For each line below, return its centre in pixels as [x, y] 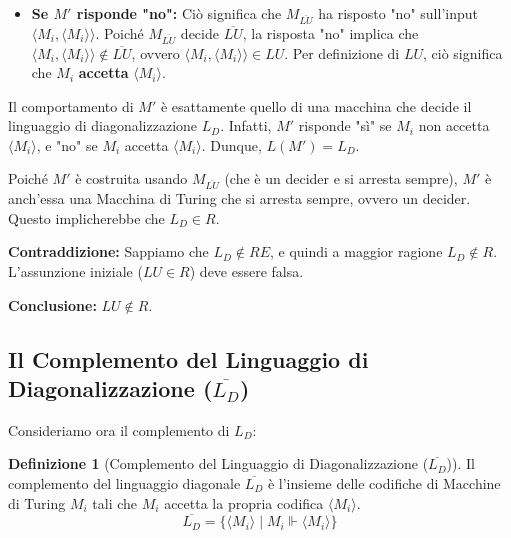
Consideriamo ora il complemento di [119, 429]
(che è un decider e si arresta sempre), [341, 178]
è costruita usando [131, 178]
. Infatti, [246, 125]
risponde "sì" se [345, 125]
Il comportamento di [71, 105]
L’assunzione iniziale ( [75, 271]
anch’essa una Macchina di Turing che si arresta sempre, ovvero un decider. [239, 198]
